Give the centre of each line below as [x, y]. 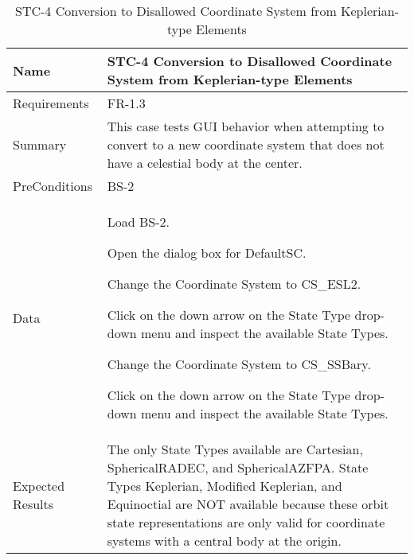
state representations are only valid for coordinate [246, 522]
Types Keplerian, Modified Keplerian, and [225, 486]
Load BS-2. [138, 222]
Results [33, 504]
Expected [39, 486]
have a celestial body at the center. [205, 163]
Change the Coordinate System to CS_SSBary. [239, 364]
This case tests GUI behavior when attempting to [246, 126]
